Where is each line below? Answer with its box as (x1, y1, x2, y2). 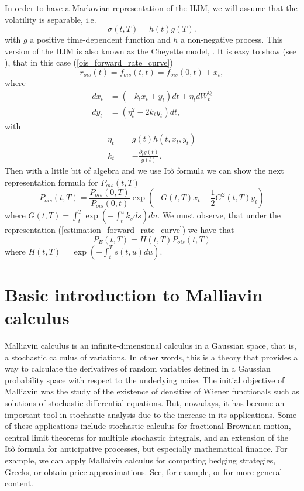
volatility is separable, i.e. (5, 13, 96, 25)
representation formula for (5, 176, 98, 188)
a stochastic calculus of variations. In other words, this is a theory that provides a (5, 351, 298, 363)
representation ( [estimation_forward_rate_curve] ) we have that (5, 224, 234, 236)
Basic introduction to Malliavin (5, 282, 263, 306)
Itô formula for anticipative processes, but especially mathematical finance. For (5, 442, 288, 455)
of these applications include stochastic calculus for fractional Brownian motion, (5, 420, 291, 432)
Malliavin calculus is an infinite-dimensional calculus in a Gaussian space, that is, (5, 339, 296, 352)
